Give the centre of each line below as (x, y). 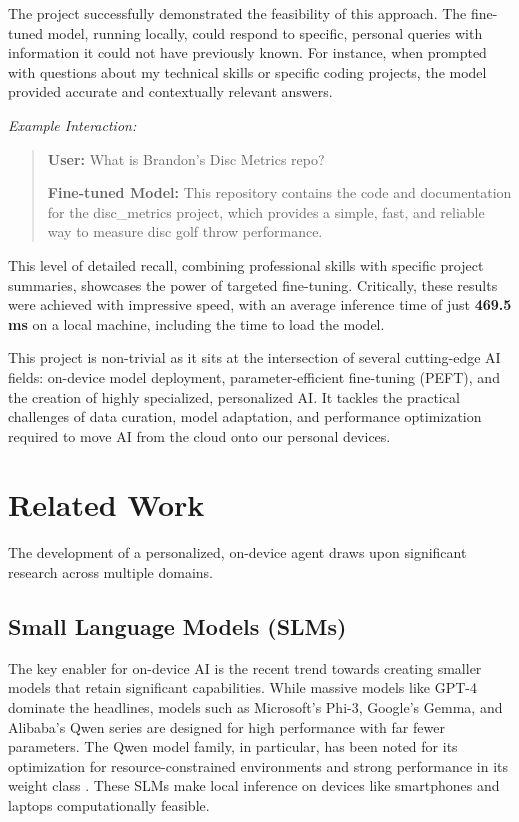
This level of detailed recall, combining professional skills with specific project (246, 264)
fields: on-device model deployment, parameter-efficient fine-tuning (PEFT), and (254, 376)
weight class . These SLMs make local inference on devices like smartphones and (254, 785)
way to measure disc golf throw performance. (185, 231)
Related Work (106, 504)
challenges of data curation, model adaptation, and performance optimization (245, 416)
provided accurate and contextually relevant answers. (170, 91)
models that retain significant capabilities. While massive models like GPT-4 (242, 687)
